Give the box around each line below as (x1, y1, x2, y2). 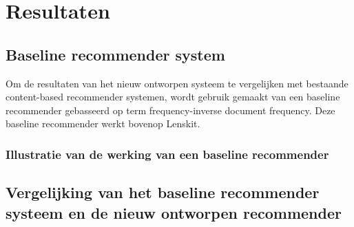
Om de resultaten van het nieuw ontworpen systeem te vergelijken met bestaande (6, 76, 348, 90)
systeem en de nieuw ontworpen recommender (6, 202, 342, 223)
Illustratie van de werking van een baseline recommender (6, 145, 329, 162)
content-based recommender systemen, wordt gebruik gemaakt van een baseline (6, 89, 340, 104)
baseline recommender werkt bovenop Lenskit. (6, 116, 200, 131)
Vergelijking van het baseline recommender (6, 182, 320, 203)
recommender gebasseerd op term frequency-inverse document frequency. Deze (6, 102, 335, 117)
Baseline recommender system (6, 43, 225, 65)
